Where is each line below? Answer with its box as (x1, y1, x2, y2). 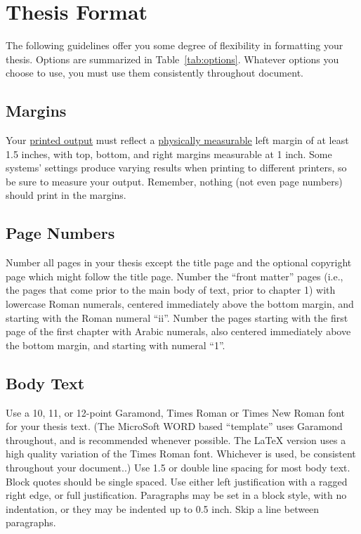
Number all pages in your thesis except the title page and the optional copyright (6, 255, 352, 270)
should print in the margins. (6, 188, 126, 202)
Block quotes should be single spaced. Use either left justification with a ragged (6, 474, 348, 488)
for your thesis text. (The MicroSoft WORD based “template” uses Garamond (6, 419, 343, 434)
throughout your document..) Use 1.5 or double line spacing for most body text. (6, 460, 350, 475)
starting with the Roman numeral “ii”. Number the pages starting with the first (6, 310, 348, 325)
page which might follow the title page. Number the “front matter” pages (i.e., (6, 268, 343, 283)
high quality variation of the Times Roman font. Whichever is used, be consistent (6, 446, 356, 461)
